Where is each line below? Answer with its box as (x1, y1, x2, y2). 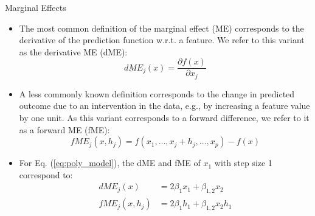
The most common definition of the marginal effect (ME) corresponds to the (19, 21, 304, 34)
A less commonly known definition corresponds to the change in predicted (19, 87, 295, 100)
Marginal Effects (5, 1, 66, 13)
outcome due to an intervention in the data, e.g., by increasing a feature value (19, 99, 310, 112)
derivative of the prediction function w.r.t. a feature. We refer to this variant (19, 33, 305, 46)
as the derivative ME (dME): (19, 45, 128, 58)
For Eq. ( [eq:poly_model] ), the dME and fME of (19, 156, 201, 169)
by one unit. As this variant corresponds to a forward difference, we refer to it (19, 111, 310, 124)
